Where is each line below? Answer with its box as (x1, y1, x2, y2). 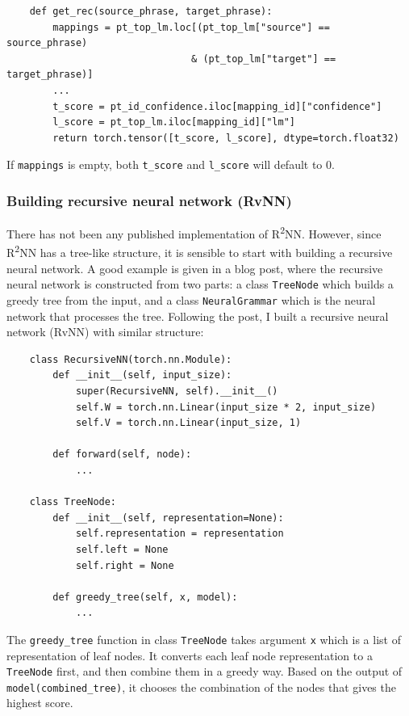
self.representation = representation (75, 528, 284, 540)
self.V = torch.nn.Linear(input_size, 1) (75, 417, 302, 429)
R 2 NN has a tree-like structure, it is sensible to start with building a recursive (6, 242, 393, 261)
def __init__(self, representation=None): (52, 512, 284, 524)
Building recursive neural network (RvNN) (6, 190, 292, 210)
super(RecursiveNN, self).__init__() (75, 385, 278, 397)
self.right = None (75, 559, 174, 571)
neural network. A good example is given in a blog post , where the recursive (6, 259, 383, 276)
